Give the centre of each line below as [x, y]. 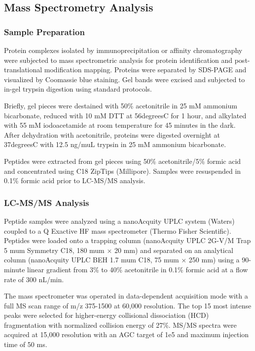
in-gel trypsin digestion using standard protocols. [78, 89]
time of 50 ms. [26, 344]
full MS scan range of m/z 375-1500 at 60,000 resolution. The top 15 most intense [128, 305]
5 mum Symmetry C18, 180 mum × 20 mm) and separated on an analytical [119, 250]
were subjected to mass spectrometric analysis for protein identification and [118, 60]
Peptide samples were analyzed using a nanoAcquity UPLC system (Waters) [119, 221]
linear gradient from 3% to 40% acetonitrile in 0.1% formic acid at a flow [138, 269]
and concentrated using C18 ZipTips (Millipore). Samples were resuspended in [123, 171]
